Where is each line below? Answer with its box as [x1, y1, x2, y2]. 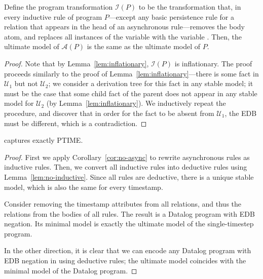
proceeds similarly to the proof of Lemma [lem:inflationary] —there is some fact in [4, 68, 259, 78]
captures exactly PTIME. [4, 135, 83, 145]
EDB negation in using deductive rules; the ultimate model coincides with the [4, 255, 246, 266]
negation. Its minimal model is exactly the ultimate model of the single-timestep [4, 218, 254, 229]
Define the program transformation [4, 2, 113, 12]
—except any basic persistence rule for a [108, 11, 235, 22]
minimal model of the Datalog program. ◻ [4, 265, 137, 275]
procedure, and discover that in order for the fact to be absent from [4, 107, 214, 118]
